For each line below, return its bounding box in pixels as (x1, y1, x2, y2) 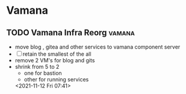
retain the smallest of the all (22, 50, 91, 57)
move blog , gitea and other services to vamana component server (14, 43, 181, 50)
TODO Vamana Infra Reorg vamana (6, 28, 135, 38)
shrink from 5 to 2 (14, 63, 60, 70)
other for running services (23, 76, 89, 83)
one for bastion (23, 69, 62, 77)
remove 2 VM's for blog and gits (14, 57, 95, 63)
